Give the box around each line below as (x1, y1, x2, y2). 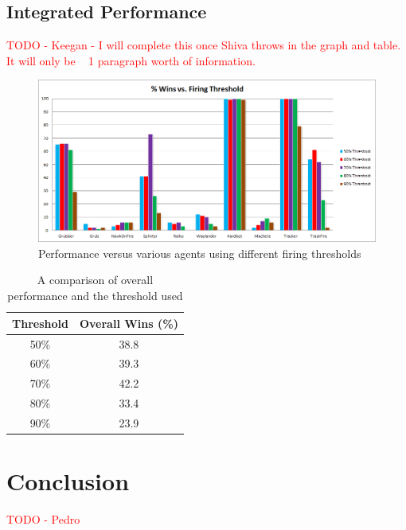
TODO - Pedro (6, 511, 80, 528)
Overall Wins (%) (79, 314, 178, 331)
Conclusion (6, 465, 130, 497)
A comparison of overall (37, 271, 154, 288)
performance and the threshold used (7, 287, 183, 304)
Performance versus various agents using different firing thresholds (38, 244, 361, 261)
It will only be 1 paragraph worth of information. (6, 52, 256, 68)
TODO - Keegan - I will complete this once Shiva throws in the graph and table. (6, 37, 401, 53)
